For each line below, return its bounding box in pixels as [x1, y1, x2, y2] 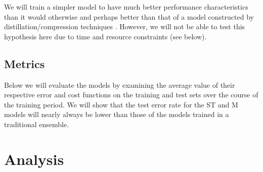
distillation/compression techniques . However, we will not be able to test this [4, 21, 245, 32]
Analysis [4, 148, 64, 169]
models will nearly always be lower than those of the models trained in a [4, 109, 229, 120]
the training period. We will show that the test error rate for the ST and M [4, 99, 238, 109]
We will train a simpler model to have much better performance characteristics [4, 2, 248, 12]
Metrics [4, 55, 45, 71]
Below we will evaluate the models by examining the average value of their [4, 79, 235, 90]
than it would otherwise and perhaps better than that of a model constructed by [4, 11, 254, 22]
